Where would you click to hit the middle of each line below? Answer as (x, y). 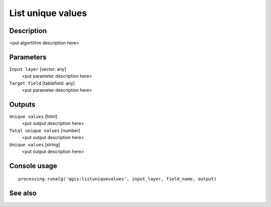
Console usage (33, 166)
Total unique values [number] (45, 130)
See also (23, 193)
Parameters (28, 57)
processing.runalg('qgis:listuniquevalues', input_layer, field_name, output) (117, 179)
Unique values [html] (33, 117)
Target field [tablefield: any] (42, 83)
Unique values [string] (35, 144)
